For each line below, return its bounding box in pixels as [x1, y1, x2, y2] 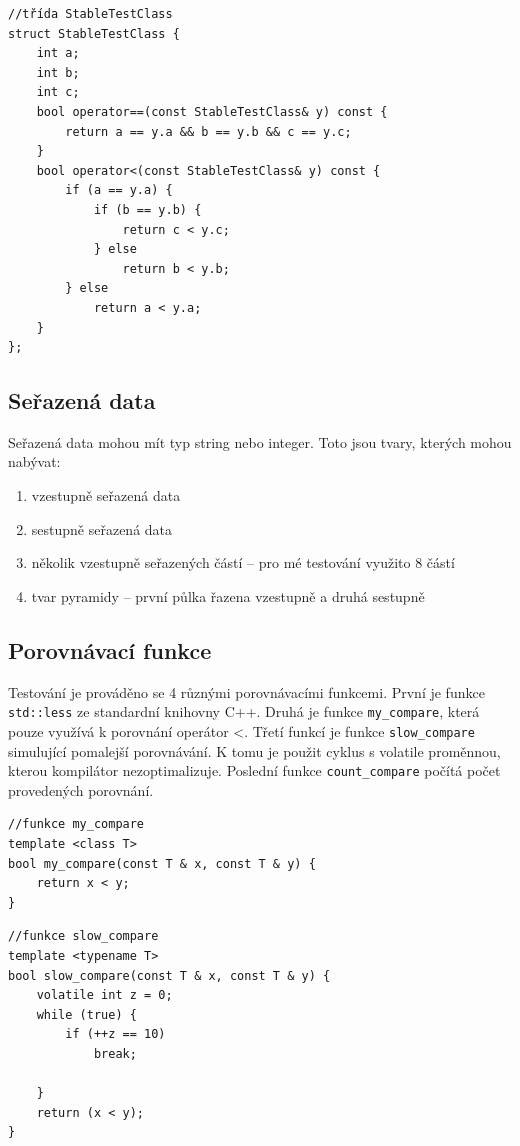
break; [93, 1046, 137, 1061]
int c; [36, 85, 80, 100]
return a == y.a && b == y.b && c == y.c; [65, 124, 352, 139]
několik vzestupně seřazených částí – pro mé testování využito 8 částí [31, 552, 455, 573]
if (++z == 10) [65, 1027, 166, 1042]
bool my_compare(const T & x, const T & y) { [8, 856, 316, 871]
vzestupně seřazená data [31, 485, 181, 506]
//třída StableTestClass [8, 7, 173, 21]
